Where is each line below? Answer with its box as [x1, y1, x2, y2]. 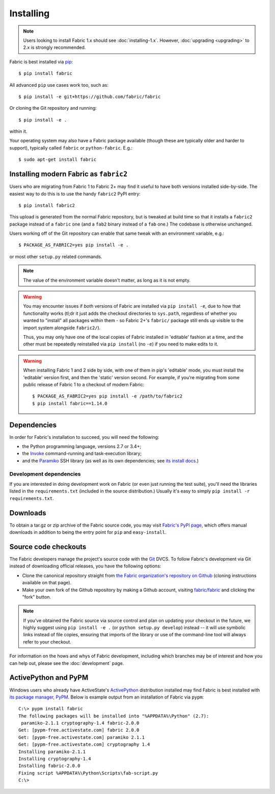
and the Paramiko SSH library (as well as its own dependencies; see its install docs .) [22, 457, 199, 464]
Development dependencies [9, 470, 81, 477]
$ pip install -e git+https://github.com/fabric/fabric [18, 93, 161, 100]
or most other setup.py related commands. [9, 253, 102, 260]
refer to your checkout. [23, 638, 71, 645]
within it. [9, 128, 28, 135]
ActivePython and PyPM [9, 674, 89, 682]
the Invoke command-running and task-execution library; [22, 451, 142, 457]
